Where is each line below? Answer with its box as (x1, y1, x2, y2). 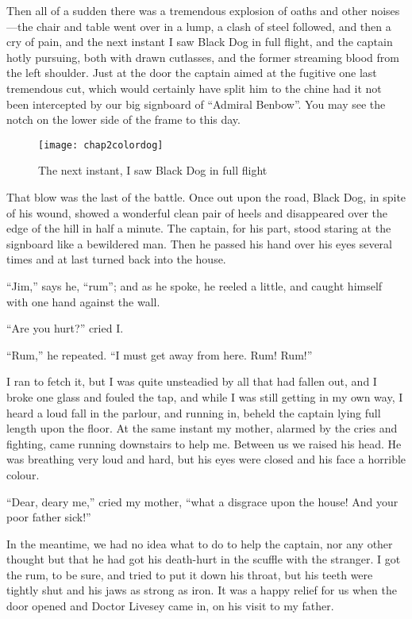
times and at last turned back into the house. (6, 251, 226, 267)
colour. (6, 466, 40, 483)
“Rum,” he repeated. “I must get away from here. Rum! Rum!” (6, 346, 313, 363)
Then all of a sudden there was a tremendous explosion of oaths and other (6, 2, 368, 18)
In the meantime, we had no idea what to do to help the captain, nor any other (6, 535, 393, 552)
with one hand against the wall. (6, 293, 160, 309)
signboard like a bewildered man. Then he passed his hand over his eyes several (6, 235, 392, 252)
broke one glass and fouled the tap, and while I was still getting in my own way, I (6, 388, 403, 405)
